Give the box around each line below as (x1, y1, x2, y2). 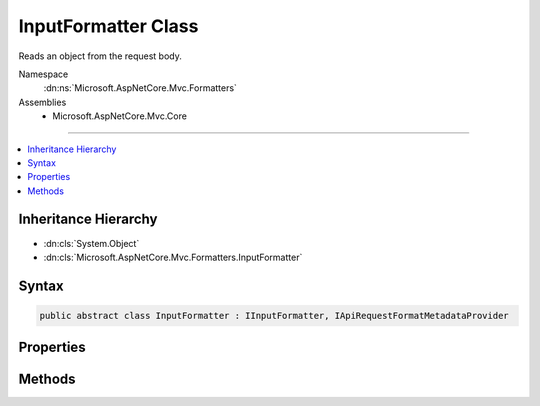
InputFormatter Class (18, 15, 199, 37)
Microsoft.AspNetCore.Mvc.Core (52, 110, 187, 122)
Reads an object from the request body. (18, 50, 182, 62)
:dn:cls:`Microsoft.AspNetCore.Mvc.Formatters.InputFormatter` (43, 251, 303, 263)
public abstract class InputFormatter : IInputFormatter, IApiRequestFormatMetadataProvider (39, 310, 509, 321)
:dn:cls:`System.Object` (43, 237, 140, 249)
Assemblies (18, 96, 67, 108)
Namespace (18, 68, 69, 80)
